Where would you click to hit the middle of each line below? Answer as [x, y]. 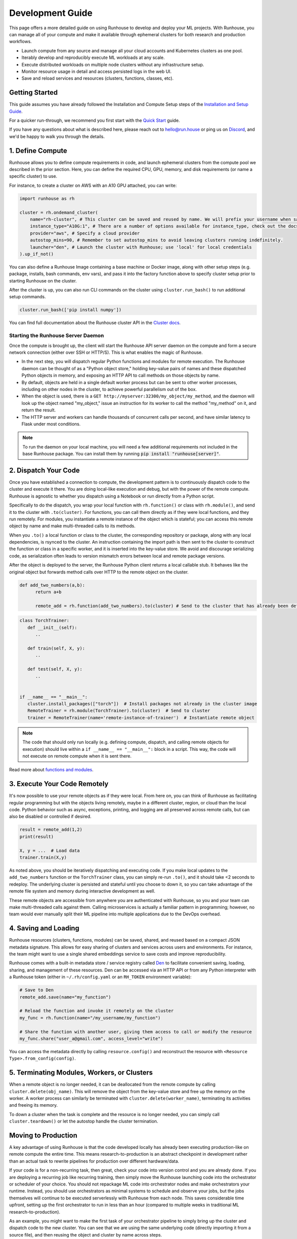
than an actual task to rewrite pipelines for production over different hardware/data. [94, 1161]
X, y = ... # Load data [50, 850]
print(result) [37, 837]
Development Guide [51, 13]
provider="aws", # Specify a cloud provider [85, 233]
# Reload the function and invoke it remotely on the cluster [97, 1011]
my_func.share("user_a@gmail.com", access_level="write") [91, 1039]
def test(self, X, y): [55, 669]
